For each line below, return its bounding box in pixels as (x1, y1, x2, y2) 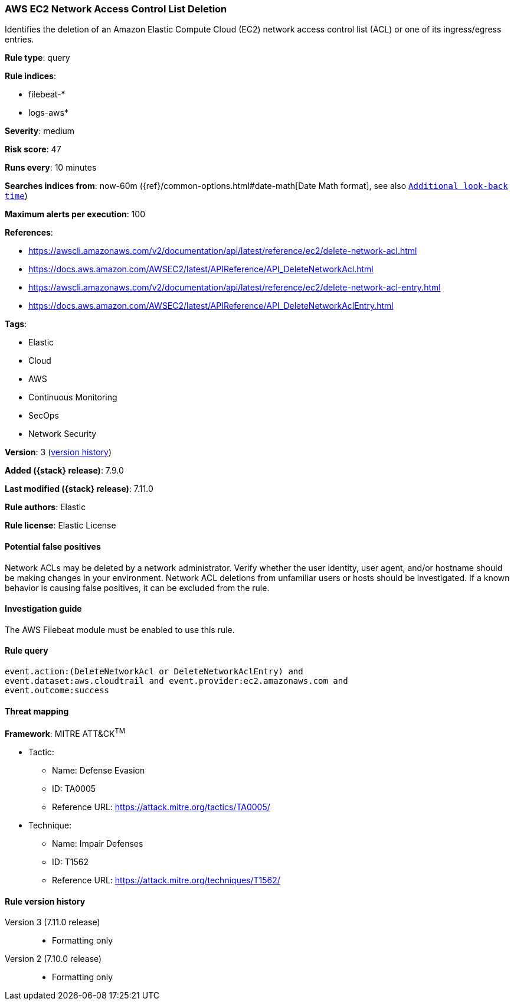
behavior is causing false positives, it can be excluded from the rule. (5, 582, 270, 593)
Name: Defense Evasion (52, 765, 145, 775)
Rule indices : (5, 71, 56, 81)
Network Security (28, 429, 97, 439)
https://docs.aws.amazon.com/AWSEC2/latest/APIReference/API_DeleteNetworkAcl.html (28, 264, 374, 275)
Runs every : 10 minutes (5, 162, 97, 173)
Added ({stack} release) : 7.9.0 (5, 465, 124, 476)
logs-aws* (28, 107, 68, 118)
